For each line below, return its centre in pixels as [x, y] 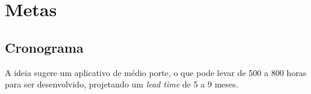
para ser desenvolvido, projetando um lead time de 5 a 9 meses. [122, 84]
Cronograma [44, 47]
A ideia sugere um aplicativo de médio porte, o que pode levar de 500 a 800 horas [156, 72]
